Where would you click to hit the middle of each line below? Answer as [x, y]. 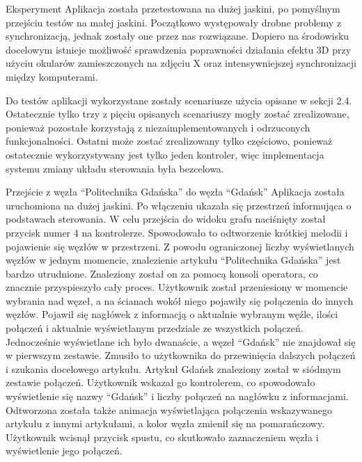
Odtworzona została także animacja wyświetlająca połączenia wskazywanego [169, 409]
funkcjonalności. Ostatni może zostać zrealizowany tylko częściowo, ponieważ [169, 141]
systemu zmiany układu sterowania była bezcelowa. [115, 168]
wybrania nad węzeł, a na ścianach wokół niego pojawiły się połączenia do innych [180, 300]
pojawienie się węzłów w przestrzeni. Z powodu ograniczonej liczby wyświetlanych [180, 246]
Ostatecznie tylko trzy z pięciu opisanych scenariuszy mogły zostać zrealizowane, [178, 114]
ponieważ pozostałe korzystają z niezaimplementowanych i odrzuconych [158, 127]
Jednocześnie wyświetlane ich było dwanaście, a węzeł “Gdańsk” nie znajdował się [181, 341]
